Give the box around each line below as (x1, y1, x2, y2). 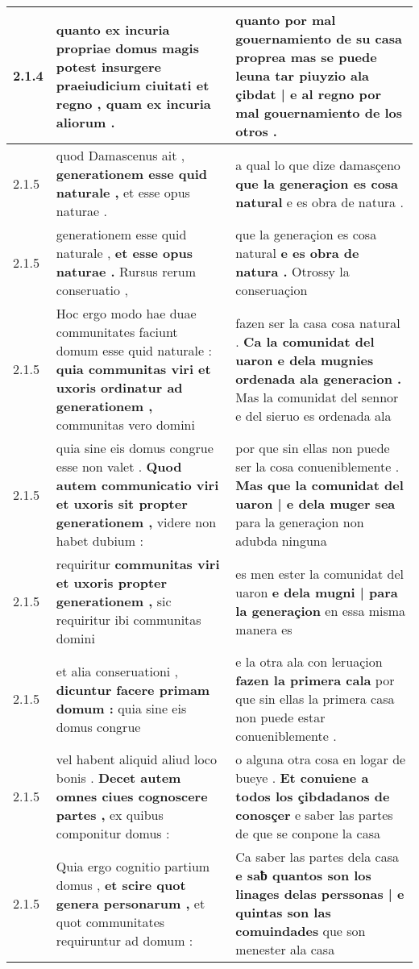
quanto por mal (235, 10, 336, 29)
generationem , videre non (56, 513, 217, 531)
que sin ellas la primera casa (235, 689, 395, 708)
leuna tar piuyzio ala (235, 66, 370, 85)
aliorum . (56, 112, 115, 131)
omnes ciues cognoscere (56, 787, 208, 805)
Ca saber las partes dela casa (235, 847, 399, 866)
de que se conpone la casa (235, 824, 381, 842)
